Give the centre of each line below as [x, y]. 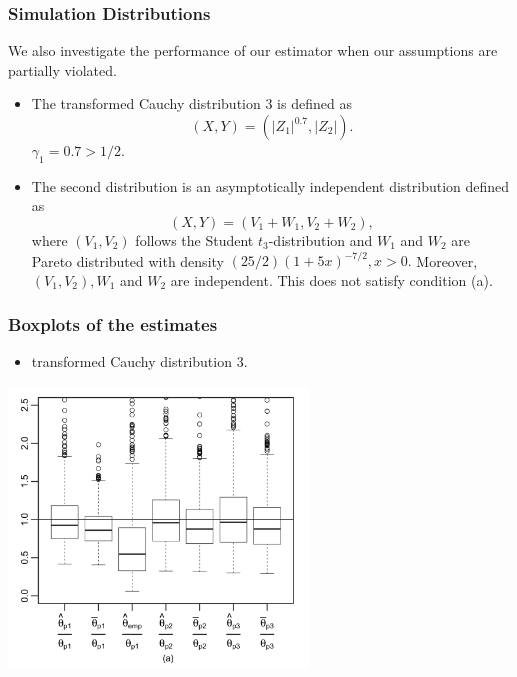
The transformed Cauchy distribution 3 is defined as [191, 103]
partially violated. [62, 69]
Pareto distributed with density [127, 260]
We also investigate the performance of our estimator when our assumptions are [253, 50]
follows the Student [194, 239]
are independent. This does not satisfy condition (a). [331, 279]
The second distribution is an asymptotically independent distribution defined [270, 185]
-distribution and [320, 239]
